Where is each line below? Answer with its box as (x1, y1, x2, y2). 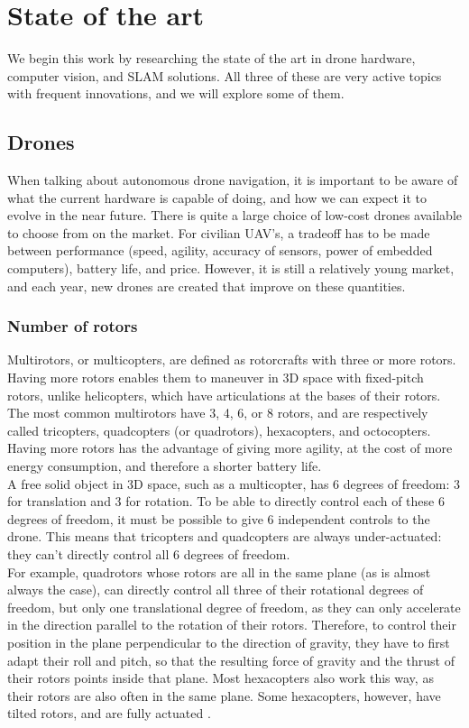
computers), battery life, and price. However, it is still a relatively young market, (7, 259, 455, 278)
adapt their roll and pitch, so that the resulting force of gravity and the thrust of (7, 650, 455, 669)
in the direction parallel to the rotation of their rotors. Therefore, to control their (7, 615, 456, 634)
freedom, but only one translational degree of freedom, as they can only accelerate (7, 597, 461, 616)
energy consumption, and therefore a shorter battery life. (7, 456, 322, 475)
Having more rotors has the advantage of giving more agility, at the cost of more (7, 438, 453, 457)
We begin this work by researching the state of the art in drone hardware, (7, 49, 416, 68)
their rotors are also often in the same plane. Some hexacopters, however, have (7, 686, 441, 705)
